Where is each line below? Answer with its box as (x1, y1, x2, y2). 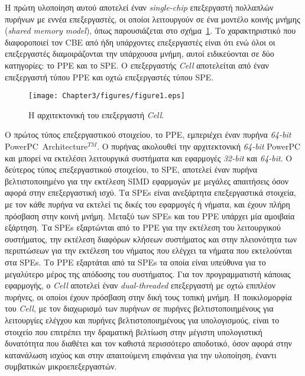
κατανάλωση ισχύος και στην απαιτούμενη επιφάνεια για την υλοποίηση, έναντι (5, 348, 277, 361)
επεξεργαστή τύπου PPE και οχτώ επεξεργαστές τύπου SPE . (5, 70, 214, 83)
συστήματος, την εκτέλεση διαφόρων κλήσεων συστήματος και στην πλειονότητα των (5, 232, 297, 245)
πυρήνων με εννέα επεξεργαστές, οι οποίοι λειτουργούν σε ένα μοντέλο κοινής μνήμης (5, 12, 300, 25)
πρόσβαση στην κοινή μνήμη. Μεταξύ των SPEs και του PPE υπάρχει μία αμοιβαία (5, 209, 295, 222)
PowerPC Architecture (5, 140, 88, 152)
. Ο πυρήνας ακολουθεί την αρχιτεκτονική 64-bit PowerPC (97, 140, 301, 152)
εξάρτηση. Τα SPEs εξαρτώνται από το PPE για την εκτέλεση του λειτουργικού (5, 221, 281, 234)
